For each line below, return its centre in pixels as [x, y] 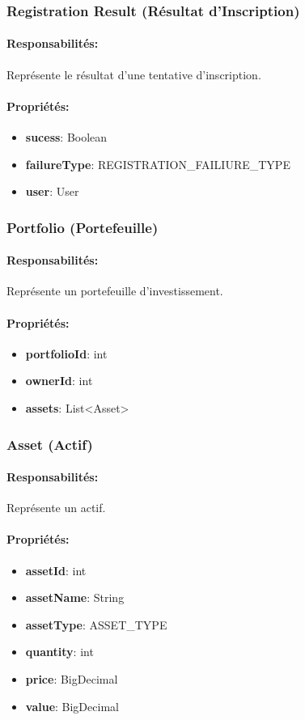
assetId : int [56, 570]
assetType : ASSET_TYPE [96, 624]
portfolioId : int [66, 353]
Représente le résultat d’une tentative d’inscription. [134, 74]
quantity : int [59, 652]
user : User [52, 191]
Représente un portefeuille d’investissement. [115, 291]
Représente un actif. [56, 508]
